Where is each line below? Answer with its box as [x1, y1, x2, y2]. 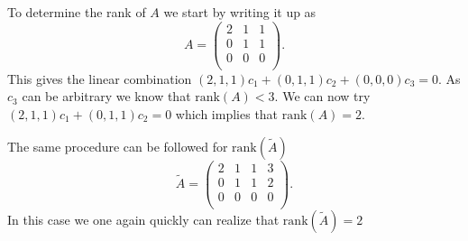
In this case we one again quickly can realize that [7, 209, 280, 228]
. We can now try [274, 87, 371, 106]
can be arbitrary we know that [22, 87, 191, 106]
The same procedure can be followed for [7, 136, 228, 155]
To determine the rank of [7, 3, 146, 21]
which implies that [175, 104, 279, 123]
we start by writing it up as [163, 3, 317, 21]
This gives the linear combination [7, 69, 192, 88]
